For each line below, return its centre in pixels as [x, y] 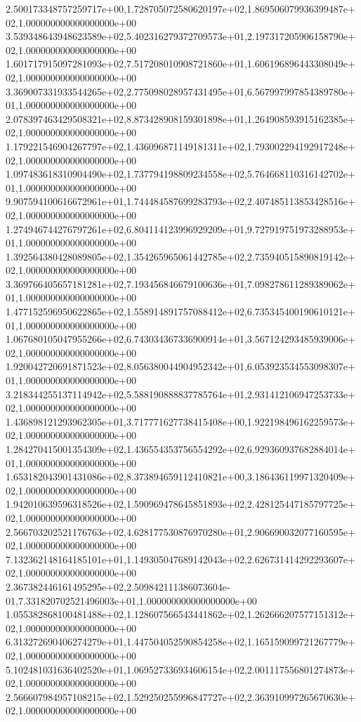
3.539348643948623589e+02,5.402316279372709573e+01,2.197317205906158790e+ [180, 36]
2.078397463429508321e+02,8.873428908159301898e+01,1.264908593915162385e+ [180, 118]
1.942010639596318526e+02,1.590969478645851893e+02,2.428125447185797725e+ [180, 504]
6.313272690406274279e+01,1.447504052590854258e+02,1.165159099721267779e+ [180, 642]
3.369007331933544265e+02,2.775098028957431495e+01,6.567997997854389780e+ [180, 91]
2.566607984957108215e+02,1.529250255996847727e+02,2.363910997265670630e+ [180, 696]
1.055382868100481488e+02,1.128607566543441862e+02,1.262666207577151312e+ [180, 614]
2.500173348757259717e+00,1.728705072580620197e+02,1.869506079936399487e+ [180, 8]
